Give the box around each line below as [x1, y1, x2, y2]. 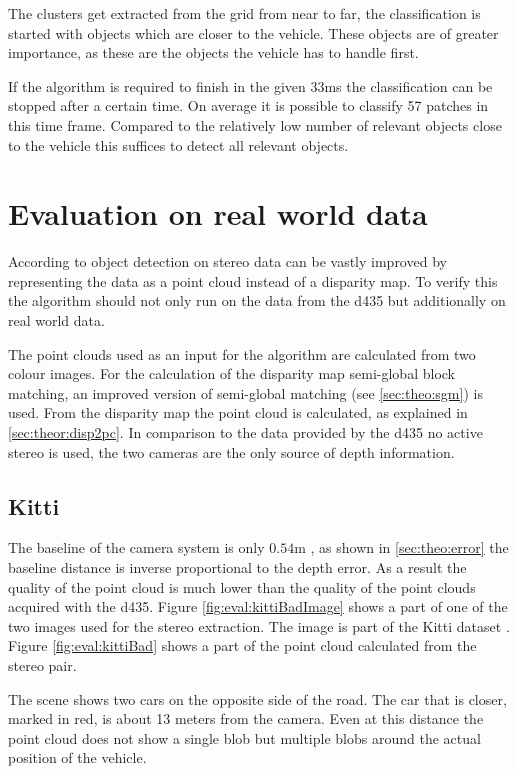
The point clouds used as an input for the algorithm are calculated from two [8, 343, 476, 364]
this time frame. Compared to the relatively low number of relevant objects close [8, 114, 502, 135]
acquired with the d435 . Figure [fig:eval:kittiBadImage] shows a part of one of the [8, 596, 508, 617]
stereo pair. [8, 654, 77, 675]
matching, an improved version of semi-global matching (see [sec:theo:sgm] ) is [8, 382, 483, 403]
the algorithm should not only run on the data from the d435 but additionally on [8, 290, 506, 311]
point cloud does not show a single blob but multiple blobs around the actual [8, 727, 481, 748]
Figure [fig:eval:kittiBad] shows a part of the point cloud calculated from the [8, 635, 477, 656]
